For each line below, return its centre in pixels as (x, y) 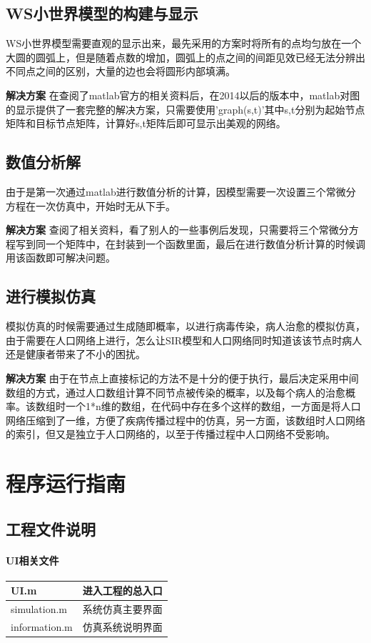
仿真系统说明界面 (122, 627)
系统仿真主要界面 (122, 609)
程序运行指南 (66, 483)
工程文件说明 (51, 528)
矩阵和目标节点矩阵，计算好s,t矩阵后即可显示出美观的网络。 (146, 123)
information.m (42, 627)
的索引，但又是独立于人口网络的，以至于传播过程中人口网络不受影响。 (171, 434)
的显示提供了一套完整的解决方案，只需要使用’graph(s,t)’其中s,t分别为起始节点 (185, 109)
